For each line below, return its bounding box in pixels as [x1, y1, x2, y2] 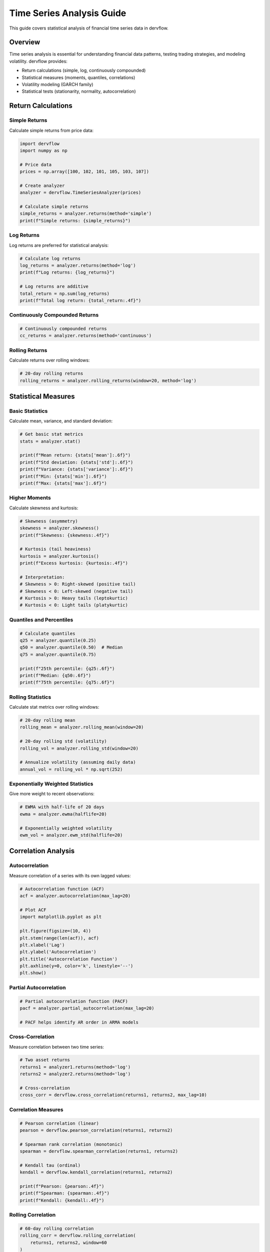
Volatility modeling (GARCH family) [21, 82, 93, 88]
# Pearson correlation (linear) [19, 1120, 99, 1126]
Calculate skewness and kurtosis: [9, 505, 78, 511]
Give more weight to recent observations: [9, 791, 95, 797]
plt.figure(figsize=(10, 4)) [19, 928, 91, 934]
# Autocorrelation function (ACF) [19, 886, 104, 891]
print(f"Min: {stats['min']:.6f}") [19, 473, 107, 479]
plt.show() [19, 970, 46, 976]
